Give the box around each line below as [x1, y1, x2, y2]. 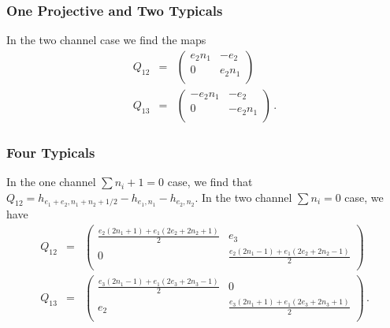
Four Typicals [6, 142, 95, 162]
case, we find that [167, 173, 253, 190]
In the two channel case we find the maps [6, 32, 206, 48]
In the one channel [6, 173, 96, 190]
